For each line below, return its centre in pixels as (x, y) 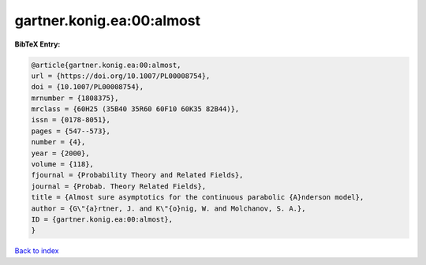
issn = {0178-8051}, (71, 120)
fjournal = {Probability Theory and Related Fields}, (137, 175)
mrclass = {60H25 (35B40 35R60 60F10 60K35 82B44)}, (135, 109)
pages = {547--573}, (71, 131)
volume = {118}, (63, 164)
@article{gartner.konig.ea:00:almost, (106, 65)
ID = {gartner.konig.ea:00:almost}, (102, 220)
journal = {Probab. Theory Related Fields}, (119, 186)
